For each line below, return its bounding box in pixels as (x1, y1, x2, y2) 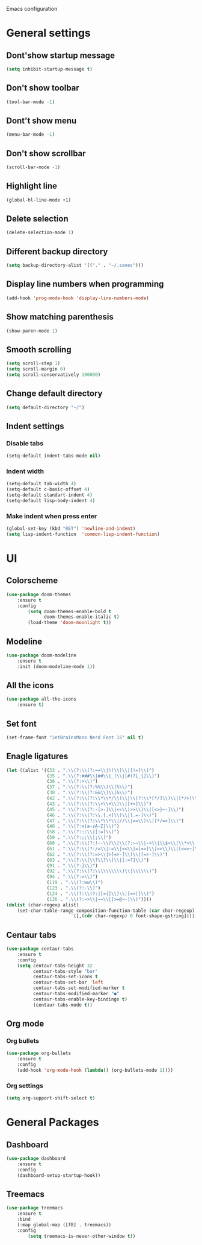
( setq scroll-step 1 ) (6, 360, 61, 367)
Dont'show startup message (6, 50, 115, 60)
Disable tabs (6, 439, 44, 447)
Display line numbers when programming (6, 279, 164, 289)
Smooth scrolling (6, 344, 72, 355)
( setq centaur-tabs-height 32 (17, 963, 93, 969)
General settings (6, 27, 91, 40)
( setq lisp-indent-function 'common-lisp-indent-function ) (6, 531, 161, 538)
